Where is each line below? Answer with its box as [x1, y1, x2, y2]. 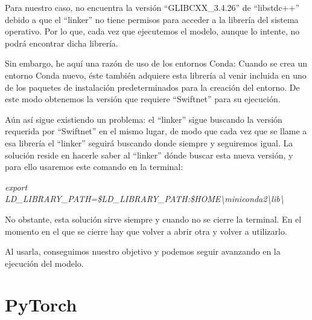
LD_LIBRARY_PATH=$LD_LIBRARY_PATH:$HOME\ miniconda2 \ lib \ [5, 192, 284, 205]
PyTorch [5, 292, 77, 317]
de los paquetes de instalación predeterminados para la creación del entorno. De [5, 80, 300, 93]
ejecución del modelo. [5, 256, 84, 269]
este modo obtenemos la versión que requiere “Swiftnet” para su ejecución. [5, 93, 281, 105]
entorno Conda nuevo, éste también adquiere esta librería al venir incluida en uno [5, 68, 307, 81]
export [5, 180, 28, 193]
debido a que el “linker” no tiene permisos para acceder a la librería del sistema [5, 13, 299, 25]
